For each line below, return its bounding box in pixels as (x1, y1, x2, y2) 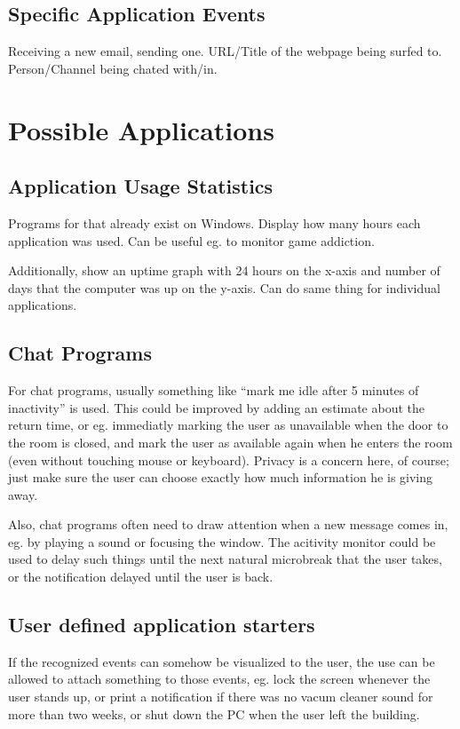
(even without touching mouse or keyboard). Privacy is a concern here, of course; (8, 450, 449, 469)
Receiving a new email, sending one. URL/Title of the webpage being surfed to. (8, 42, 442, 60)
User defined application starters (8, 611, 315, 638)
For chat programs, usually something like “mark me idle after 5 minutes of (8, 381, 419, 400)
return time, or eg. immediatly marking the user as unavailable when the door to (8, 416, 448, 434)
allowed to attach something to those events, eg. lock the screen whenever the (8, 670, 431, 688)
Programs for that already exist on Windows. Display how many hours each (8, 213, 421, 232)
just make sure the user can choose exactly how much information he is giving (8, 468, 433, 487)
